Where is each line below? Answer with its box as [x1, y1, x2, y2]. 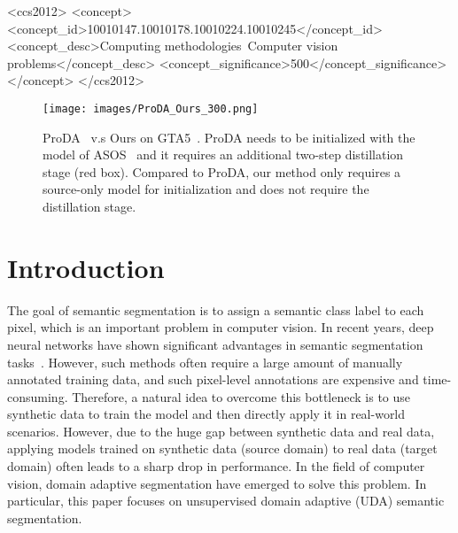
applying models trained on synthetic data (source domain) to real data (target [7, 439, 438, 458]
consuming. [7, 387, 68, 406]
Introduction [7, 249, 165, 285]
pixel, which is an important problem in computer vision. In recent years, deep [7, 318, 434, 336]
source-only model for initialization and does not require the [43, 180, 369, 198]
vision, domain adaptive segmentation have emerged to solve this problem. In [7, 474, 427, 492]
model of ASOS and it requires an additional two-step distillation [43, 145, 404, 164]
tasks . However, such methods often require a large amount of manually [7, 352, 403, 371]
